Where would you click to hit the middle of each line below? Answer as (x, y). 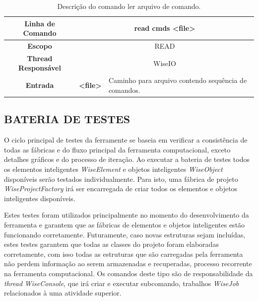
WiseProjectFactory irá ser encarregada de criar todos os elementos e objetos (121, 188)
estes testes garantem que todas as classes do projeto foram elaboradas (111, 244)
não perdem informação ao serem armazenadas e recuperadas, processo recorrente (128, 263)
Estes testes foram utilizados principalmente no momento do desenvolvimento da (127, 215)
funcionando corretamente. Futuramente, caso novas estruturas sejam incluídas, (125, 234)
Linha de (40, 23)
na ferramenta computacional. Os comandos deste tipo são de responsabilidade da (129, 273)
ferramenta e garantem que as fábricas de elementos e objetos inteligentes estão (125, 224)
